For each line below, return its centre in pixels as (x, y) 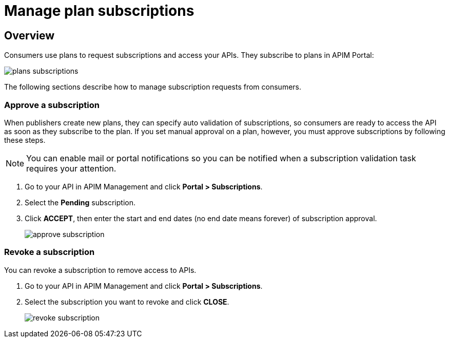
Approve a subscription (52, 105)
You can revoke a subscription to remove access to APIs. (100, 270)
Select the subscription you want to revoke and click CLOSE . (127, 302)
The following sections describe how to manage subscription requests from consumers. (153, 87)
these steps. (25, 140)
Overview (30, 35)
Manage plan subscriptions (99, 11)
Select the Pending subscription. (80, 202)
